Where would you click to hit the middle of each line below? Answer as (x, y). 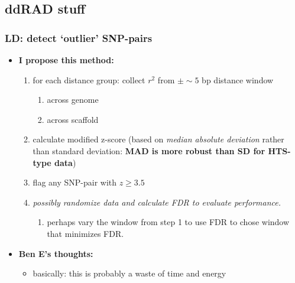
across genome (73, 100)
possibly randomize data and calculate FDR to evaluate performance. (157, 202)
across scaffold (73, 119)
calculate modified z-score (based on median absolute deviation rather (158, 139)
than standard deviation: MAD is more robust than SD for (149, 150)
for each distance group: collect (89, 79)
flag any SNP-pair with (75, 182)
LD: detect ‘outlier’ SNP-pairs (79, 38)
